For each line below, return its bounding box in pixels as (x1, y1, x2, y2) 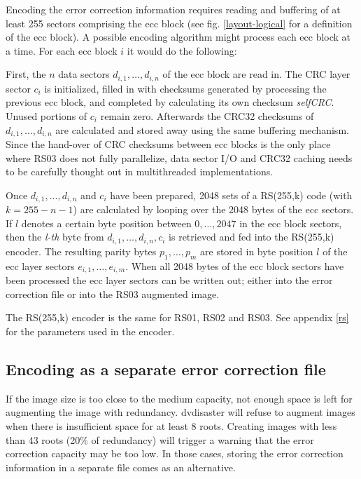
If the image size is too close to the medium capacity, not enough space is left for (6, 391, 353, 405)
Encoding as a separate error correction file (6, 358, 326, 379)
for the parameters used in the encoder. (6, 323, 175, 338)
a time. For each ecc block (6, 43, 118, 58)
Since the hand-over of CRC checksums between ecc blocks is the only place (6, 137, 331, 151)
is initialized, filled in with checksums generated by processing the (44, 81, 327, 95)
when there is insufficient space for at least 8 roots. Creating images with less (6, 418, 337, 433)
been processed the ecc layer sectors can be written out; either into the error (6, 273, 333, 288)
